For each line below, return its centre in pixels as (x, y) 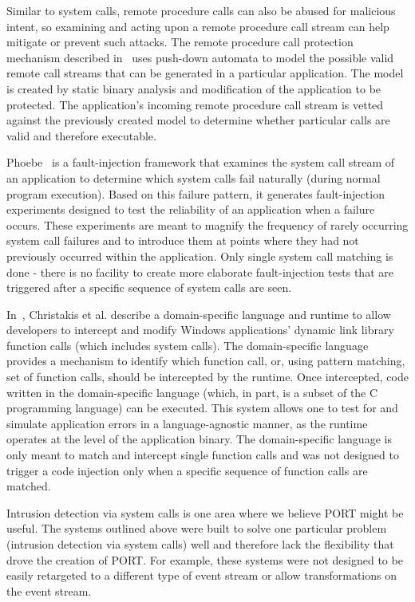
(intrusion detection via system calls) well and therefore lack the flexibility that (200, 544)
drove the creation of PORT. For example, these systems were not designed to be (205, 559)
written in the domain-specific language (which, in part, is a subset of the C (192, 392)
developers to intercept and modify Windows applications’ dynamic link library (200, 330)
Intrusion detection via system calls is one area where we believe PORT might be (205, 512)
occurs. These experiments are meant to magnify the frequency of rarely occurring (207, 224)
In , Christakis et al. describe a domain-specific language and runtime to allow (199, 314)
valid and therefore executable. (81, 135)
